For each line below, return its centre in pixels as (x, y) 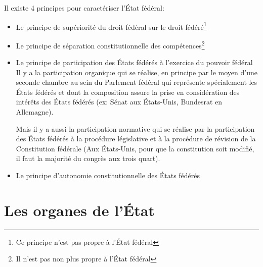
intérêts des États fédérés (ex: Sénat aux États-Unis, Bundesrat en (119, 102)
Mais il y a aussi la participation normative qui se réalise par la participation (135, 128)
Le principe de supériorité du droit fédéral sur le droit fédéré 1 (111, 26)
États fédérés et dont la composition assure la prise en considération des (128, 92)
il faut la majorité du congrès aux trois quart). (88, 158)
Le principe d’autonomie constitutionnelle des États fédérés (108, 175)
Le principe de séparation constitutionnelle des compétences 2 (110, 44)
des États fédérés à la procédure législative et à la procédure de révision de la (136, 139)
